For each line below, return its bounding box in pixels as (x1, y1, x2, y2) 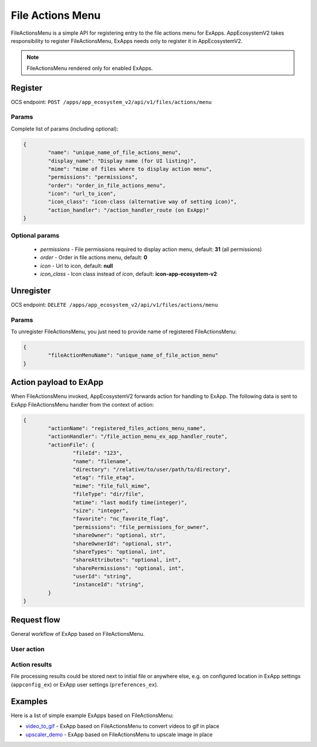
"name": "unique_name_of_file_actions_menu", (48, 149, 181, 156)
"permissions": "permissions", (48, 174, 138, 180)
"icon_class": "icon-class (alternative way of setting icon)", (48, 199, 237, 205)
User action (11, 645, 45, 653)
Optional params (11, 231, 60, 239)
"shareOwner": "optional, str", (72, 532, 166, 539)
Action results (11, 661, 52, 669)
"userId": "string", (72, 573, 132, 580)
